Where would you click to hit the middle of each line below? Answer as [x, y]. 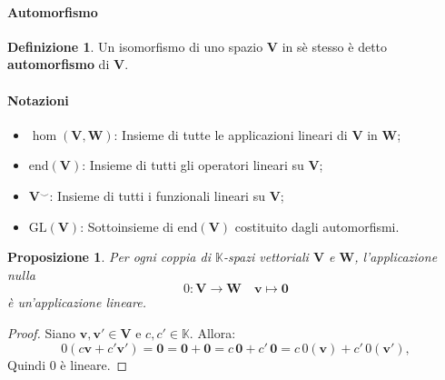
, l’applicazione [396, 257]
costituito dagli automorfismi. [317, 226]
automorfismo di [59, 64]
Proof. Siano [42, 332]
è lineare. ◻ [94, 364]
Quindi [27, 364]
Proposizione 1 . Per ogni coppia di [109, 257]
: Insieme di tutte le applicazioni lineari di [231, 134]
